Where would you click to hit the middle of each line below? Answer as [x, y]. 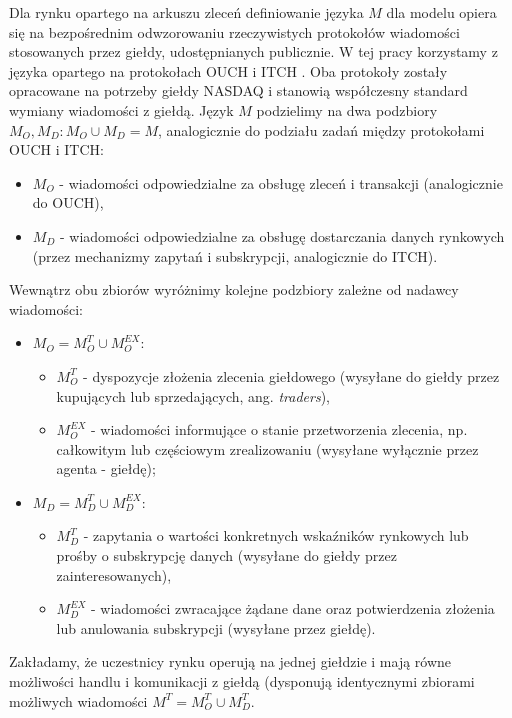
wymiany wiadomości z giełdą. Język [121, 109]
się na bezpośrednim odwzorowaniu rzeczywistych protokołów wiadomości [234, 31]
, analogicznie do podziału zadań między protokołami [321, 129]
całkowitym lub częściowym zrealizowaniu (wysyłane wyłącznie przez [267, 448]
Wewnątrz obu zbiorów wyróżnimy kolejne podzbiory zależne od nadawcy [234, 289]
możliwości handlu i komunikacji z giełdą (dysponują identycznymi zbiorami [242, 681]
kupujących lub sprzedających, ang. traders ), [193, 395]
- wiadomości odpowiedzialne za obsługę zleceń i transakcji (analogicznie [281, 182]
